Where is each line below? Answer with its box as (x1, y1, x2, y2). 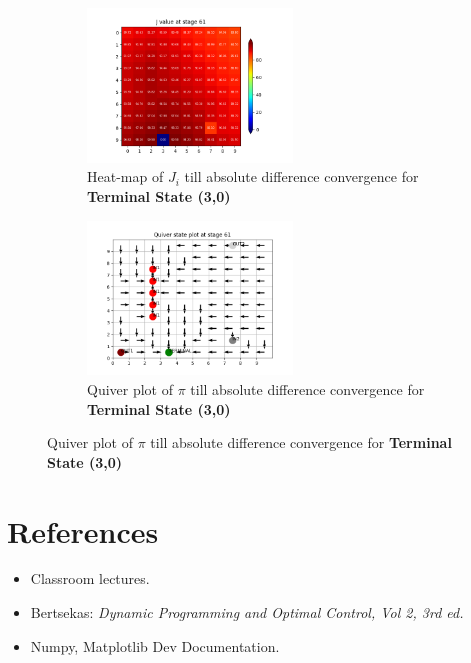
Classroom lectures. (30, 568, 150, 589)
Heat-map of (87, 166, 164, 187)
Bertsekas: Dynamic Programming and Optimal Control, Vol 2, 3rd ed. (30, 602, 464, 623)
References (7, 510, 159, 551)
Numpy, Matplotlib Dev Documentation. (30, 635, 280, 656)
